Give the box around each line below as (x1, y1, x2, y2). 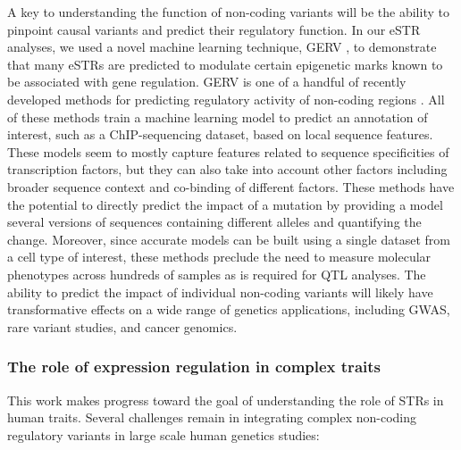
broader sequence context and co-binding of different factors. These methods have (7, 177, 455, 196)
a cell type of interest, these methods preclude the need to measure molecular (7, 247, 432, 266)
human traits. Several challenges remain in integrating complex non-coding (7, 408, 417, 427)
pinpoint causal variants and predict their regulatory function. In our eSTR (7, 20, 421, 38)
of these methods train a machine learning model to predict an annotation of (7, 107, 428, 126)
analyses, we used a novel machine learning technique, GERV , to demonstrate (7, 37, 437, 56)
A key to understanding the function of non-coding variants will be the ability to (7, 3, 449, 21)
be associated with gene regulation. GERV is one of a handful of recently (7, 72, 407, 91)
